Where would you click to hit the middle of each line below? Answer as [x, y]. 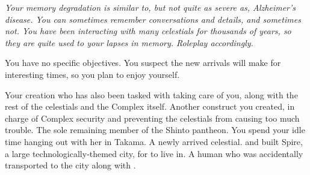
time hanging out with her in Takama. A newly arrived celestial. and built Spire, [154, 141]
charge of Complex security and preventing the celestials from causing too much [152, 118]
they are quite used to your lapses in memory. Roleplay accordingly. [129, 42]
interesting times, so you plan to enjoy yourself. [92, 74]
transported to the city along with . [70, 165]
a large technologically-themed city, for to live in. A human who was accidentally [154, 153]
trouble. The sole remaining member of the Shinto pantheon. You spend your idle [155, 130]
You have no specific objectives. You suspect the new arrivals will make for [143, 63]
